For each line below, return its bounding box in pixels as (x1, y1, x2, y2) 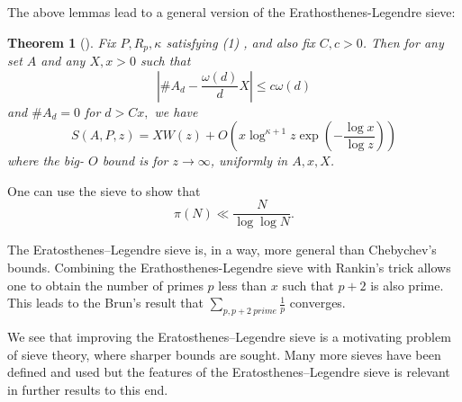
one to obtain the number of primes (7, 275, 204, 294)
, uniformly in (210, 151, 288, 170)
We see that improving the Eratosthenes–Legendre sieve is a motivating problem (7, 327, 451, 346)
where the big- (7, 151, 84, 170)
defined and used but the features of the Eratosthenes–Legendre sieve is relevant (7, 362, 450, 381)
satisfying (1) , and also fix (166, 32, 315, 51)
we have (154, 102, 198, 121)
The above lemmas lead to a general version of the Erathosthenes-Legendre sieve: (7, 3, 456, 21)
